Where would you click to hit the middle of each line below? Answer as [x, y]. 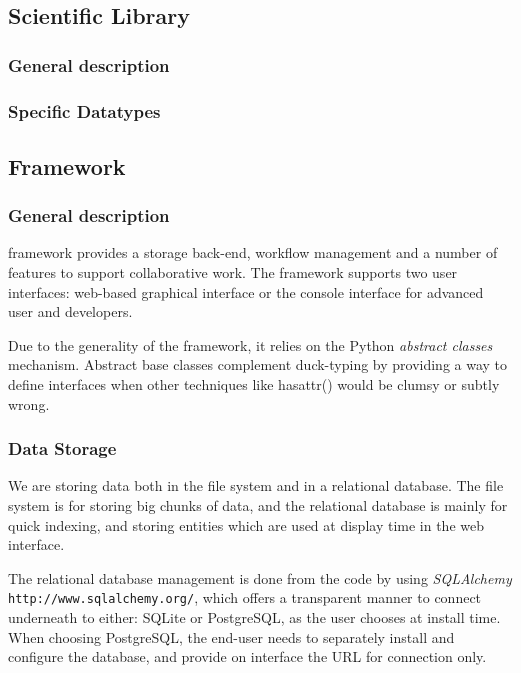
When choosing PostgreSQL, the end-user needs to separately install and [231, 636]
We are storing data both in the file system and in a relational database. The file [256, 485]
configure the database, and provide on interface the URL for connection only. [247, 656]
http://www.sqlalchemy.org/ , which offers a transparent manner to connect [245, 597]
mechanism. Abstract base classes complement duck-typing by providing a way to [258, 364]
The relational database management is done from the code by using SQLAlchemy [260, 577]
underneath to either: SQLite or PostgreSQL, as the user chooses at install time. [254, 617]
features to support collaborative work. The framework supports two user [233, 272]
